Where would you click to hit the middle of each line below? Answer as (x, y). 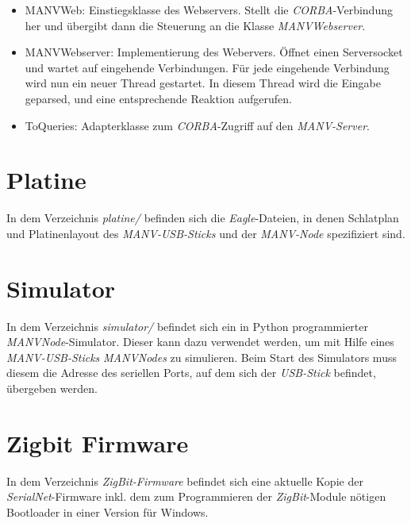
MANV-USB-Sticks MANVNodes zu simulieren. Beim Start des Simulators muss (202, 357)
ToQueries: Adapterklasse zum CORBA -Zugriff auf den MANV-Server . (197, 125)
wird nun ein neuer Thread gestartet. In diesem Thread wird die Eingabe (203, 83)
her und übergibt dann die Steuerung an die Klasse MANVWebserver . (195, 25)
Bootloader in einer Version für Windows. (108, 511)
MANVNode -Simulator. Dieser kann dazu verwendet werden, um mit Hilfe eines (200, 342)
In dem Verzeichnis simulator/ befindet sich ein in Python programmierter (187, 326)
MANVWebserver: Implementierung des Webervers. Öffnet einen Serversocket (214, 52)
